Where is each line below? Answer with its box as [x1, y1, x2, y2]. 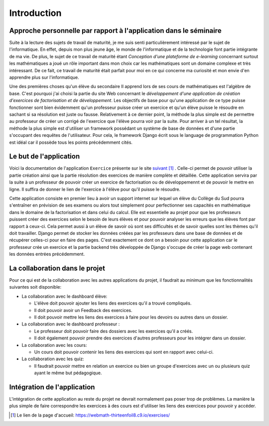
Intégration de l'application [9, 383, 95, 391]
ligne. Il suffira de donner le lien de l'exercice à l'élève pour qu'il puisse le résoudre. [9, 186, 181, 192]
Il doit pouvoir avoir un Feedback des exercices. [34, 307, 133, 313]
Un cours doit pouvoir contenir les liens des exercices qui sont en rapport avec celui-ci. [34, 349, 214, 355]
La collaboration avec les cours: [21, 342, 87, 348]
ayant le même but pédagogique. [34, 370, 102, 376]
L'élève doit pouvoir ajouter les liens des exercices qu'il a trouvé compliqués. [34, 300, 192, 306]
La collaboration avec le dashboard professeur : [21, 321, 120, 327]
